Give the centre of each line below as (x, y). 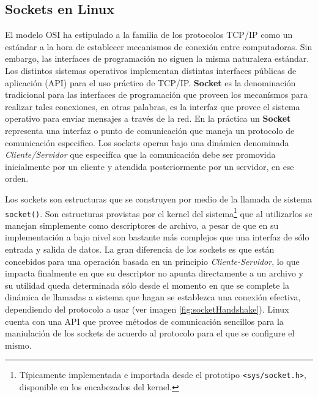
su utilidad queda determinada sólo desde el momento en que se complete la (147, 285)
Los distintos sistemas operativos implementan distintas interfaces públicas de (151, 70)
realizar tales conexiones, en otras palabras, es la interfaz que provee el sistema (153, 106)
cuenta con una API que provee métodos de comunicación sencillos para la (144, 321)
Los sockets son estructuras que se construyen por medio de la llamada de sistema (158, 198)
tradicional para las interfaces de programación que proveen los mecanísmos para (157, 95)
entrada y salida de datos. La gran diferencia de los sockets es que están (140, 249)
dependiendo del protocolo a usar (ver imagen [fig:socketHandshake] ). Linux (147, 309)
